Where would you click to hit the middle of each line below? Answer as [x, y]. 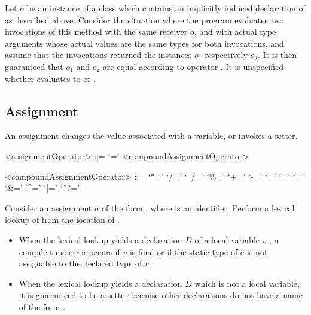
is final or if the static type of [184, 251]
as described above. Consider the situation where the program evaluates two [144, 19]
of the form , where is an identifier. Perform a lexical [198, 208]
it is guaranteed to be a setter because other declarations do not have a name [161, 295]
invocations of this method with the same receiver [96, 31]
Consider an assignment [48, 208]
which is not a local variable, [247, 283]
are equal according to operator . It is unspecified [193, 66]
